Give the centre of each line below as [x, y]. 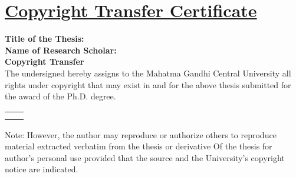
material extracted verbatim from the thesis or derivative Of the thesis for [139, 146]
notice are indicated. [42, 169]
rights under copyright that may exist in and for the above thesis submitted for [148, 84]
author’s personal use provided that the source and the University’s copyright [145, 157]
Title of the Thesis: [45, 39]
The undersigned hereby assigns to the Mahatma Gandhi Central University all [148, 73]
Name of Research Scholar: [61, 50]
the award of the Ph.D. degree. [60, 96]
